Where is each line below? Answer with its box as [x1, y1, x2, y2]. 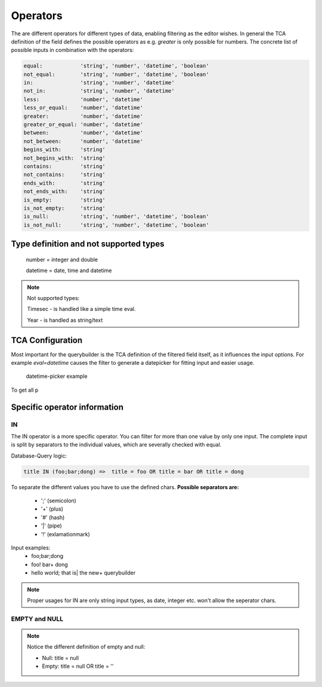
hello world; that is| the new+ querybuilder [31, 569, 136, 576]
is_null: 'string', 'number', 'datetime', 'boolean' [23, 213, 209, 220]
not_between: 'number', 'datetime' [23, 138, 143, 145]
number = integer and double [26, 256, 98, 263]
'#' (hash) [41, 514, 65, 521]
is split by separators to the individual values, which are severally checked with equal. [11, 441, 222, 448]
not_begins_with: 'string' [23, 154, 106, 161]
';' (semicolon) [41, 497, 77, 505]
